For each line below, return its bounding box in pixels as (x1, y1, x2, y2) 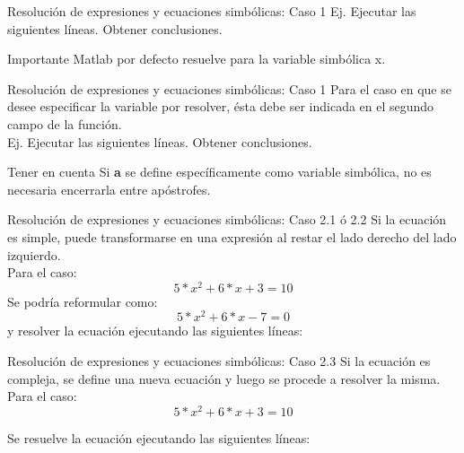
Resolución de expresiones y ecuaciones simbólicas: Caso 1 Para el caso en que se (7, 79, 451, 98)
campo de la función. (7, 114, 122, 133)
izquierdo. (7, 245, 61, 264)
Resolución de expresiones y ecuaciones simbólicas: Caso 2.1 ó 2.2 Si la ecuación (7, 210, 447, 229)
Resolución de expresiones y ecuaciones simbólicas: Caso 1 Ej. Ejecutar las (7, 2, 416, 20)
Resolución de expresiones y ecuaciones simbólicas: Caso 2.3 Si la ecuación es (7, 352, 431, 370)
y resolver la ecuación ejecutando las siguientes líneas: (7, 321, 303, 340)
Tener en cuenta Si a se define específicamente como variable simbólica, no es (7, 162, 432, 181)
